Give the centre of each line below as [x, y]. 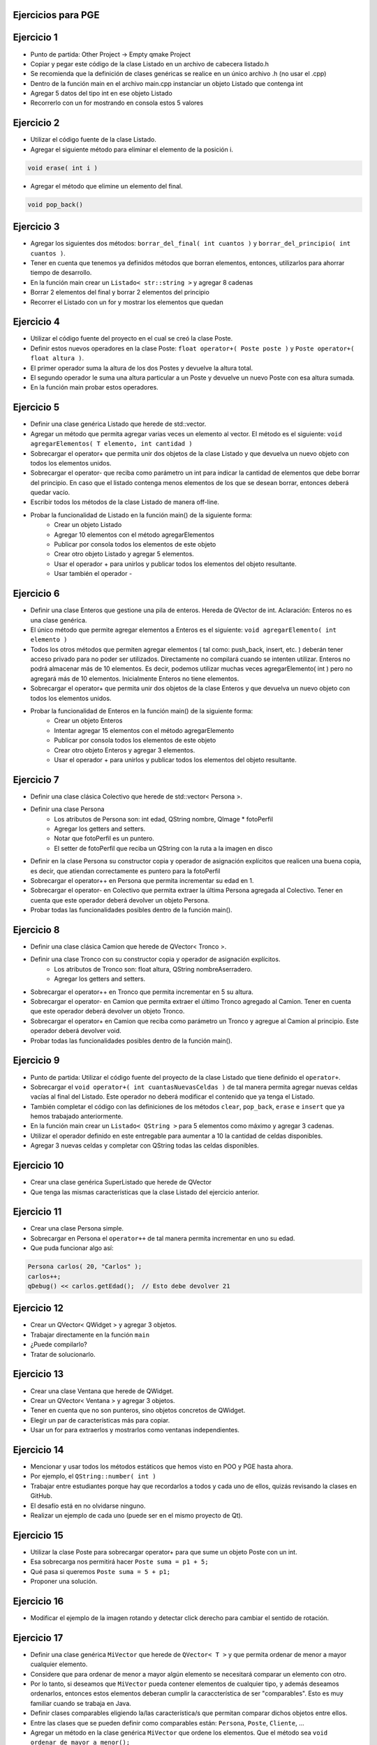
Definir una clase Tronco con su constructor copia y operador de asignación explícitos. [155, 959]
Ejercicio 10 [38, 1166]
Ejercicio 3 [36, 227]
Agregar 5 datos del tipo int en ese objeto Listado [101, 94]
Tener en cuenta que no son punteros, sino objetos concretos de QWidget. [138, 1411]
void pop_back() [56, 205]
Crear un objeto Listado [88, 525]
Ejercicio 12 [38, 1308]
